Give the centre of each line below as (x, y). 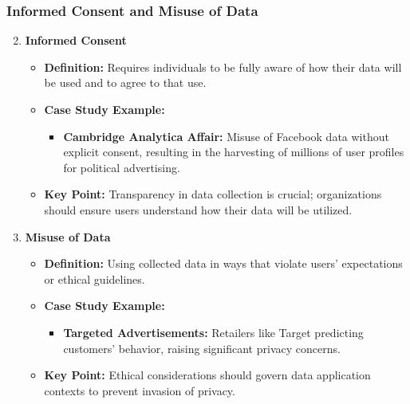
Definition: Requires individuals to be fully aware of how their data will (223, 67)
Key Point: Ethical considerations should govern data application (207, 375)
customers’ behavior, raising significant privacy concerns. (202, 348)
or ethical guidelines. (95, 278)
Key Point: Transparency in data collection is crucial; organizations (213, 194)
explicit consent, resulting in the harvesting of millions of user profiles (234, 152)
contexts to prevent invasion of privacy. (140, 390)
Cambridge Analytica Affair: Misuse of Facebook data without (226, 136)
